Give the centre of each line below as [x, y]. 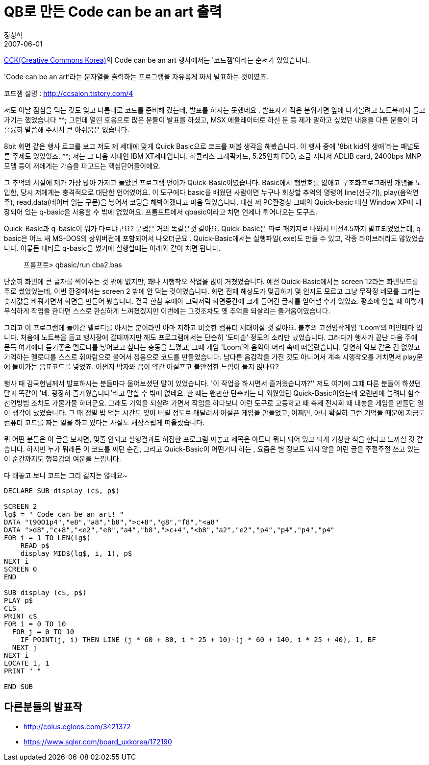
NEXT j [25, 647]
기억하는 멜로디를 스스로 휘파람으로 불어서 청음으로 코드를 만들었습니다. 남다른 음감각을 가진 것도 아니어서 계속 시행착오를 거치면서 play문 [214, 357]
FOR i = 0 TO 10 [35, 624]
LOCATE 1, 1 [27, 663]
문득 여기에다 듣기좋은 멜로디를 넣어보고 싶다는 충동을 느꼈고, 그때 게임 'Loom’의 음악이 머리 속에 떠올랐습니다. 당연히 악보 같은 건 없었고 [212, 347]
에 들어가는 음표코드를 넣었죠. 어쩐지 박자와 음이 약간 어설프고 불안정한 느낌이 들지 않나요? [141, 366]
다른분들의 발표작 [43, 707]
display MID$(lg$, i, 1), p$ [76, 553]
